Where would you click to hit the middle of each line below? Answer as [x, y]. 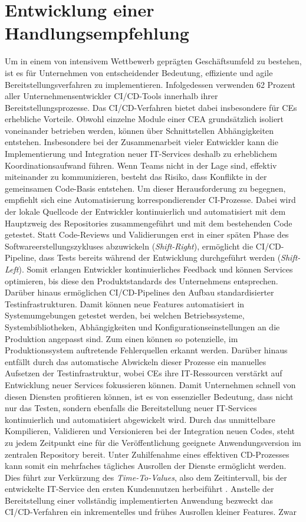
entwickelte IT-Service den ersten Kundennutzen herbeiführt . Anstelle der [139, 489]
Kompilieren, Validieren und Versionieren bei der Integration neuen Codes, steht [150, 431]
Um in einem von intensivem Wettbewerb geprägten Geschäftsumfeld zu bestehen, [153, 61]
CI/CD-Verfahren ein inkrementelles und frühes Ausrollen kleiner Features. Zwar [151, 512]
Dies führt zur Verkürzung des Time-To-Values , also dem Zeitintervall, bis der [146, 477]
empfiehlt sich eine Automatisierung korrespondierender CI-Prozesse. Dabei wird [150, 200]
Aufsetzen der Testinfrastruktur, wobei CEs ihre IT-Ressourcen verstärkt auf [144, 373]
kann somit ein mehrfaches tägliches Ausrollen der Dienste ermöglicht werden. [146, 466]
